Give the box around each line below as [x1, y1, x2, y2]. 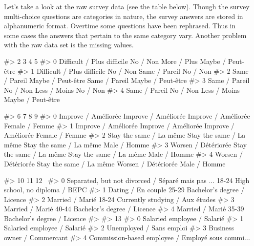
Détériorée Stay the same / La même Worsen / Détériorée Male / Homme [4, 158, 226, 168]
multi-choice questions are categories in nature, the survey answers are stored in [4, 11, 243, 21]
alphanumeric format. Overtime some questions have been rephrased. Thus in [4, 20, 236, 31]
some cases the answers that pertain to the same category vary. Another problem [4, 30, 247, 40]
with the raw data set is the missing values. [4, 40, 134, 50]
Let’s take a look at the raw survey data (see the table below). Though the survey [4, 1, 250, 11]
